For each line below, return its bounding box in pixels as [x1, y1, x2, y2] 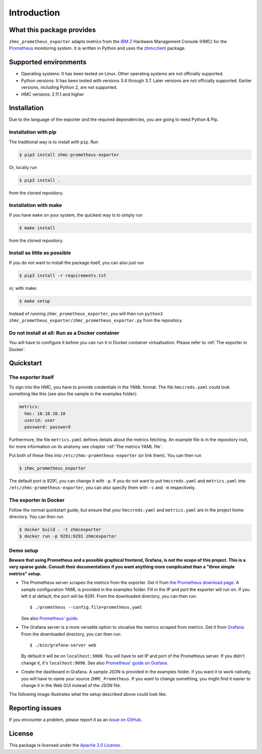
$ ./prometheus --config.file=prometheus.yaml [30, 604, 143, 610]
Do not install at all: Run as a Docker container [9, 329, 120, 336]
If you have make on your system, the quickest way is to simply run [9, 212, 143, 218]
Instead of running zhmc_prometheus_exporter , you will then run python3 [9, 311, 163, 317]
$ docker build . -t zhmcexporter [19, 527, 101, 532]
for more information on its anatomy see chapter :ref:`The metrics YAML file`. [9, 443, 163, 449]
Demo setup [9, 547, 38, 553]
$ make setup [19, 298, 50, 303]
